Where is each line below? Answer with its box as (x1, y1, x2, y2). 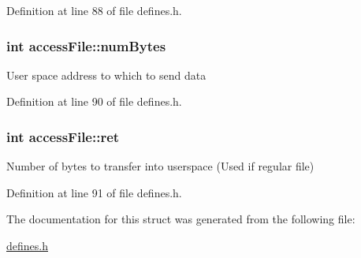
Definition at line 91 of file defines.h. (6, 184, 182, 200)
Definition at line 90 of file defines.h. (6, 93, 182, 110)
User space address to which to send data (6, 66, 207, 83)
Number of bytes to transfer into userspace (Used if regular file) (6, 158, 314, 174)
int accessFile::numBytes (6, 36, 166, 55)
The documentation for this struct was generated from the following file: (6, 211, 355, 227)
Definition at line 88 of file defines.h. (6, 2, 182, 18)
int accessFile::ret (6, 126, 120, 146)
